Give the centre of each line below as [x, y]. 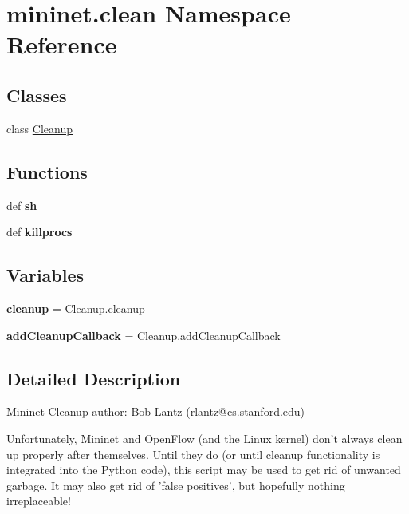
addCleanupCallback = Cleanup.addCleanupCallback [144, 335]
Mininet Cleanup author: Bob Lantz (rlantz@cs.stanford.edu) [156, 411]
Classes [37, 95]
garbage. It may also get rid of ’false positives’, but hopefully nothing [176, 485]
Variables [45, 275]
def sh [22, 205]
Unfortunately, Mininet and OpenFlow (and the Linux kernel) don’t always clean [204, 438]
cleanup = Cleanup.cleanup [76, 308]
